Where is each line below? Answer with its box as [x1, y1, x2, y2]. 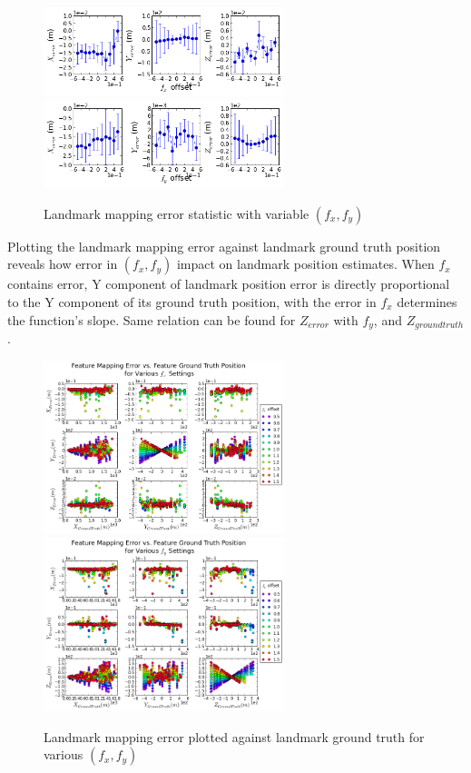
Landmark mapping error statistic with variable [44, 203, 309, 223]
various [44, 745, 83, 764]
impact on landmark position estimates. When [176, 254, 435, 273]
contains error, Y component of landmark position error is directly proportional [7, 274, 450, 293]
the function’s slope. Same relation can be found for [7, 310, 296, 329]
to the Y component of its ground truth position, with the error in [7, 292, 377, 312]
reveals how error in [7, 254, 118, 273]
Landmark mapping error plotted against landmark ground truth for [44, 727, 425, 746]
